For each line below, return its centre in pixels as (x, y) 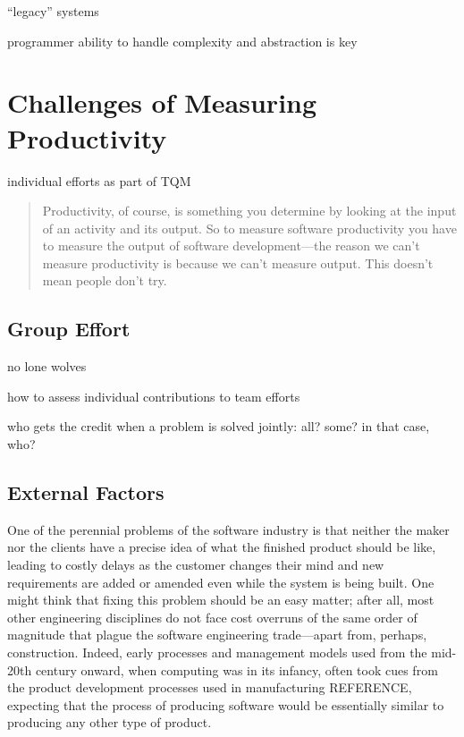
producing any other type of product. (110, 722)
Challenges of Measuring (162, 102)
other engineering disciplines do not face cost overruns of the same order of (212, 617)
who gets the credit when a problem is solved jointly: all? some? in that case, (219, 426)
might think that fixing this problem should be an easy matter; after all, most (221, 600)
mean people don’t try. (105, 280)
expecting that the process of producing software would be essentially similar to (226, 704)
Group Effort (69, 329)
